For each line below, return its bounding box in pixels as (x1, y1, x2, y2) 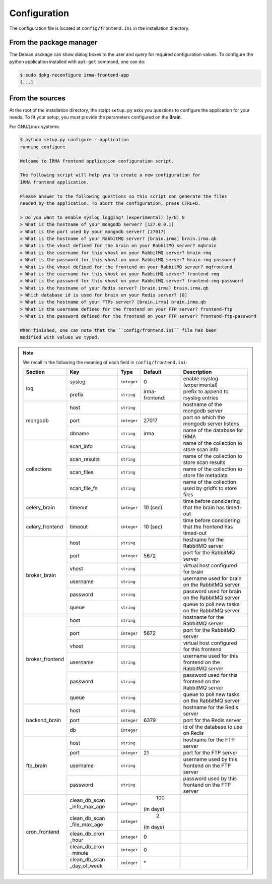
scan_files (70, 469, 94, 476)
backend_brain (26, 717, 61, 724)
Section (26, 369, 45, 376)
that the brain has (183, 504, 225, 511)
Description (183, 369, 212, 376)
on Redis (183, 730, 204, 737)
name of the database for (183, 427, 244, 434)
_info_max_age (70, 803, 105, 810)
